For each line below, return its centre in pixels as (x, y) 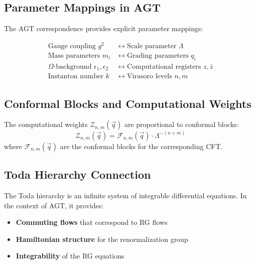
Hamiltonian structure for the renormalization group (102, 239)
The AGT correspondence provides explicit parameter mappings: (104, 28)
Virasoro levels (150, 77)
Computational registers (164, 67)
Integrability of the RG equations (70, 256)
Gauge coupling (72, 46)
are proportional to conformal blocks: (181, 124)
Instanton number (76, 77)
